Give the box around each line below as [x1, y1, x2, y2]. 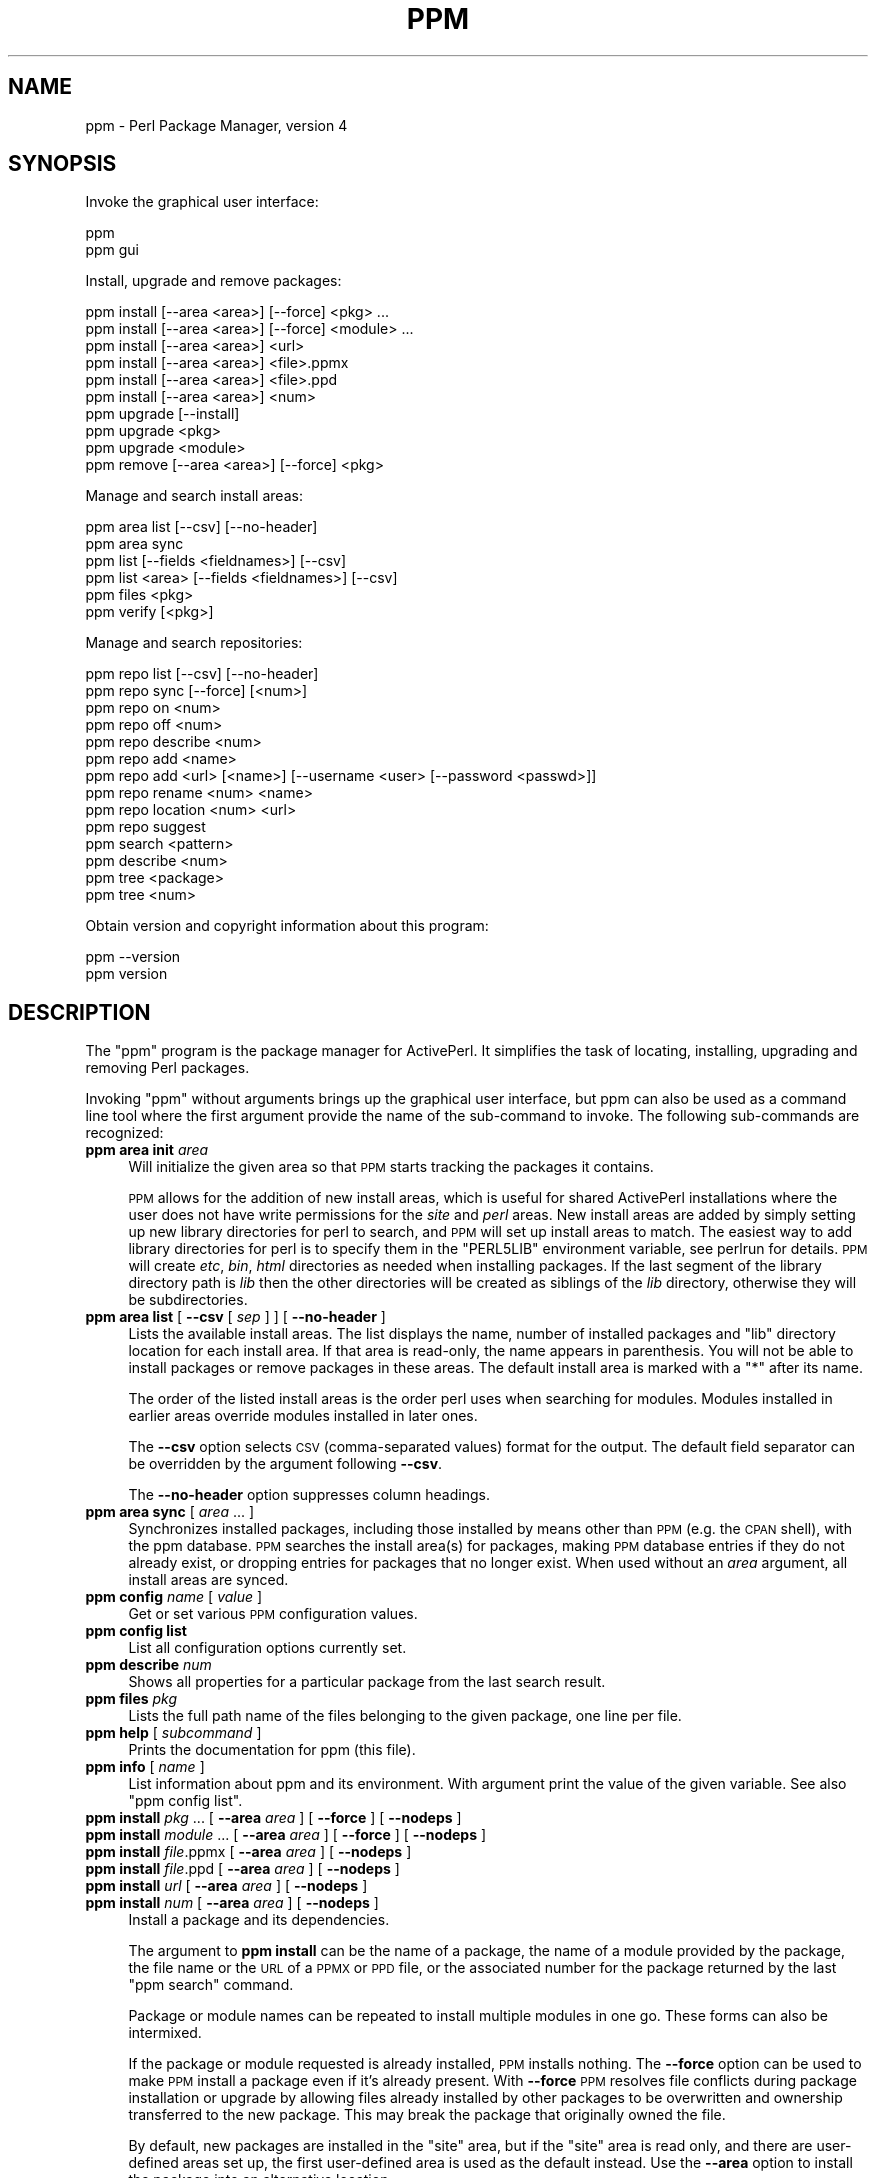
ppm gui [85, 241, 139, 259]
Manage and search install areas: [85, 487, 303, 505]
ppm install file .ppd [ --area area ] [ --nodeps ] [85, 1860, 400, 1878]
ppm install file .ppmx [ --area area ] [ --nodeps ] [85, 1843, 412, 1861]
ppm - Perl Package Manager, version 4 [85, 116, 348, 134]
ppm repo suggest [85, 818, 206, 836]
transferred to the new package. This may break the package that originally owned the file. [128, 2106, 726, 2124]
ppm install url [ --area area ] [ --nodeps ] [85, 1877, 368, 1895]
